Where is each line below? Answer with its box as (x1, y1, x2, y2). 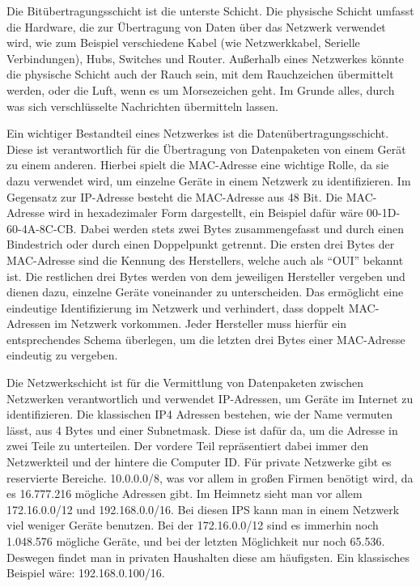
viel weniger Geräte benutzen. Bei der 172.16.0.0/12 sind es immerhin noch (6, 517, 379, 534)
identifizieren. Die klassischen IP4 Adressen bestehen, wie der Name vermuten (6, 406, 392, 423)
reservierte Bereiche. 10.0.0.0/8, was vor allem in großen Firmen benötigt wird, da (6, 469, 414, 486)
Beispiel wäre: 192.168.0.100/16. (6, 564, 165, 581)
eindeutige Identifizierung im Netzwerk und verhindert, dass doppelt (6, 299, 346, 316)
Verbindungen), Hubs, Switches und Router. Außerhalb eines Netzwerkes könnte (6, 49, 405, 66)
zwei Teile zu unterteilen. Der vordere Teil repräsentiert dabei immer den (6, 437, 369, 454)
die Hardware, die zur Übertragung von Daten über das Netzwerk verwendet (6, 18, 386, 35)
